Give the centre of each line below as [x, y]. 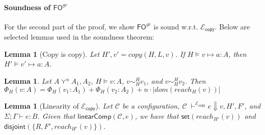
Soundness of [28, 7]
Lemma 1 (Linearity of [42, 105]
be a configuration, [151, 105]
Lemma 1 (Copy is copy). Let [52, 54]
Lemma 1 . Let [28, 81]
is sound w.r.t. [176, 26]
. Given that [56, 116]
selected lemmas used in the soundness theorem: [79, 37]
